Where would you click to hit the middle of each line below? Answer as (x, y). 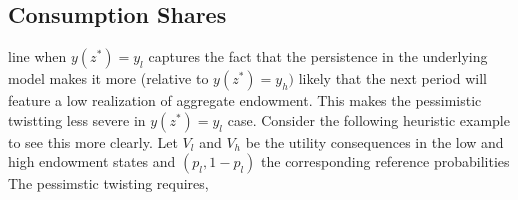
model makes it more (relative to (108, 78)
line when (37, 56)
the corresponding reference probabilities (385, 161)
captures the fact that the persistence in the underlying (318, 56)
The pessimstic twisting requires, (108, 183)
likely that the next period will (392, 78)
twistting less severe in (77, 119)
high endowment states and (92, 161)
